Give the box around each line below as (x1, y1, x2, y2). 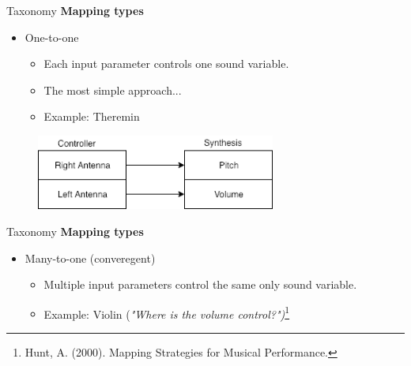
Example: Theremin (43, 108, 140, 125)
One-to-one (25, 28, 79, 45)
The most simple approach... (43, 81, 182, 98)
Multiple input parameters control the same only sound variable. (43, 276, 357, 293)
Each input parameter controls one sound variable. (43, 55, 289, 72)
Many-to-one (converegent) (25, 249, 156, 266)
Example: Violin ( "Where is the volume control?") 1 (43, 303, 290, 322)
